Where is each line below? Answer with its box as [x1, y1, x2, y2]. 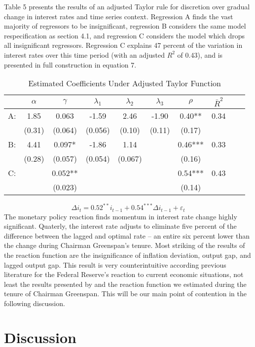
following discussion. [4, 298, 65, 308]
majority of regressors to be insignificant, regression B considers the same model [4, 21, 246, 31]
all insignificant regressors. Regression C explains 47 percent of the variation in [4, 40, 243, 50]
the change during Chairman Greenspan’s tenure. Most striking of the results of [4, 240, 245, 250]
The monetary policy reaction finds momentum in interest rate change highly [4, 211, 237, 221]
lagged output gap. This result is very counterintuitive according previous [4, 259, 226, 270]
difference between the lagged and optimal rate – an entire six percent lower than [4, 230, 250, 241]
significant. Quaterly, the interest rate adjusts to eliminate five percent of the [4, 221, 237, 231]
